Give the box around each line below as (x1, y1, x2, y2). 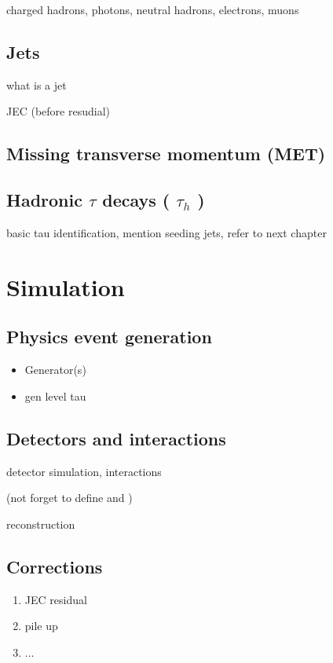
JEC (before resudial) (6, 103, 111, 119)
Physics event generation (6, 324, 212, 349)
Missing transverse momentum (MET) (6, 141, 326, 166)
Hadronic (6, 188, 82, 212)
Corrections (6, 554, 103, 578)
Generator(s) (24, 361, 86, 378)
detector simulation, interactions (6, 463, 162, 479)
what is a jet (6, 76, 67, 93)
